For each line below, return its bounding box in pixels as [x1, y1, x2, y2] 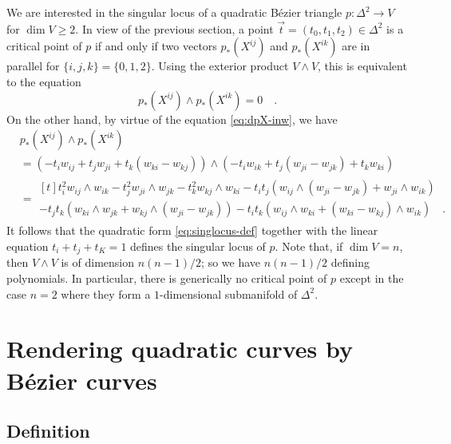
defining [330, 254, 370, 271]
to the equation [6, 73, 81, 89]
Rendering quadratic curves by [6, 332, 353, 365]
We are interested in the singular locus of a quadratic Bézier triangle [6, 4, 342, 20]
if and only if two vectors [94, 38, 217, 54]
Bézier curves [6, 363, 157, 396]
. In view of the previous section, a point [75, 20, 274, 37]
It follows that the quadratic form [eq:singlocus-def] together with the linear [6, 222, 378, 239]
